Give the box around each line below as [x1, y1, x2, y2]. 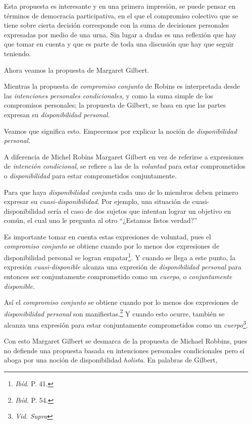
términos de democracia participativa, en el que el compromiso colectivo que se [4, 10, 238, 20]
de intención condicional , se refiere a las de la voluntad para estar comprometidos [4, 161, 246, 171]
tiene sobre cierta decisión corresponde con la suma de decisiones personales [4, 20, 229, 30]
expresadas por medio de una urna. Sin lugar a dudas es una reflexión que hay [4, 29, 236, 39]
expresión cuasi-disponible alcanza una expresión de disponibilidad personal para [4, 262, 242, 272]
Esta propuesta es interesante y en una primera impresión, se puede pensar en [4, 1, 236, 11]
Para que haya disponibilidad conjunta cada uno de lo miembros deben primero [4, 187, 238, 197]
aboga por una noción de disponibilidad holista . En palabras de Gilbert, [4, 355, 218, 365]
